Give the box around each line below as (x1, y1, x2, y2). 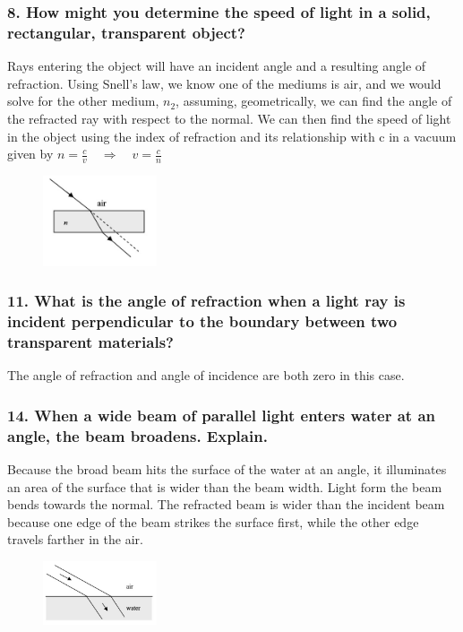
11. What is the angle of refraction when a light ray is (7, 290, 406, 312)
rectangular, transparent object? (7, 21, 245, 43)
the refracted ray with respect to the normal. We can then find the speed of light (7, 108, 451, 127)
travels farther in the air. (7, 530, 143, 549)
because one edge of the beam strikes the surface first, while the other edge (7, 512, 419, 531)
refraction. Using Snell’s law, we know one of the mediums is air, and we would (7, 74, 442, 92)
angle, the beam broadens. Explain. (7, 424, 268, 446)
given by (7, 144, 54, 163)
